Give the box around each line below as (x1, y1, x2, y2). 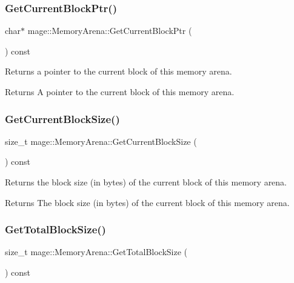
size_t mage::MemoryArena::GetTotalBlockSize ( (5, 245, 188, 258)
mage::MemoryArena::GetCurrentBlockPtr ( (27, 24, 192, 37)
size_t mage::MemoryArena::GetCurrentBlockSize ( (5, 135, 197, 147)
